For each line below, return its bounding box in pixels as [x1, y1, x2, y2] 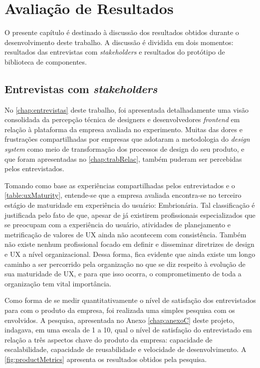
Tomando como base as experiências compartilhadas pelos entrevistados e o [4, 180, 235, 190]
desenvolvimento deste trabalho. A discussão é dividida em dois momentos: [4, 37, 234, 47]
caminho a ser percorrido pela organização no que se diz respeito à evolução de [4, 258, 246, 269]
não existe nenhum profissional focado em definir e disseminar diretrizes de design [4, 239, 255, 249]
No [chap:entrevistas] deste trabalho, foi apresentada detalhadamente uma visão [4, 104, 249, 115]
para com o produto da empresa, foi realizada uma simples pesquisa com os [4, 304, 235, 315]
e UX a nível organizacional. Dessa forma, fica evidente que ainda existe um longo [4, 249, 256, 259]
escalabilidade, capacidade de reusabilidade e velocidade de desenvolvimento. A [4, 344, 247, 354]
